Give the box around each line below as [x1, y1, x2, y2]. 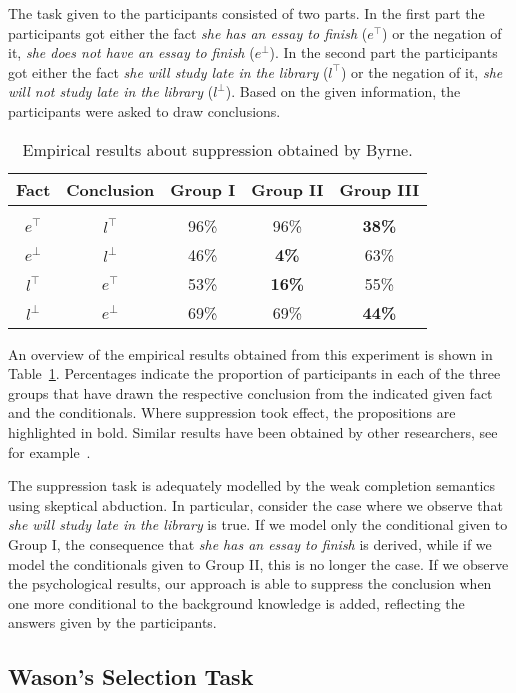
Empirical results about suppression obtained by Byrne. [22, 137, 413, 161]
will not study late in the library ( [8, 81, 214, 102]
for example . [8, 441, 91, 462]
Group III [339, 177, 420, 201]
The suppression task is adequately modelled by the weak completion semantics [8, 475, 496, 496]
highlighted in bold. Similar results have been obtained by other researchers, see [8, 421, 498, 442]
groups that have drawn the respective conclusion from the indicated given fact [8, 382, 493, 403]
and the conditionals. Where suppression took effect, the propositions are [8, 402, 456, 423]
